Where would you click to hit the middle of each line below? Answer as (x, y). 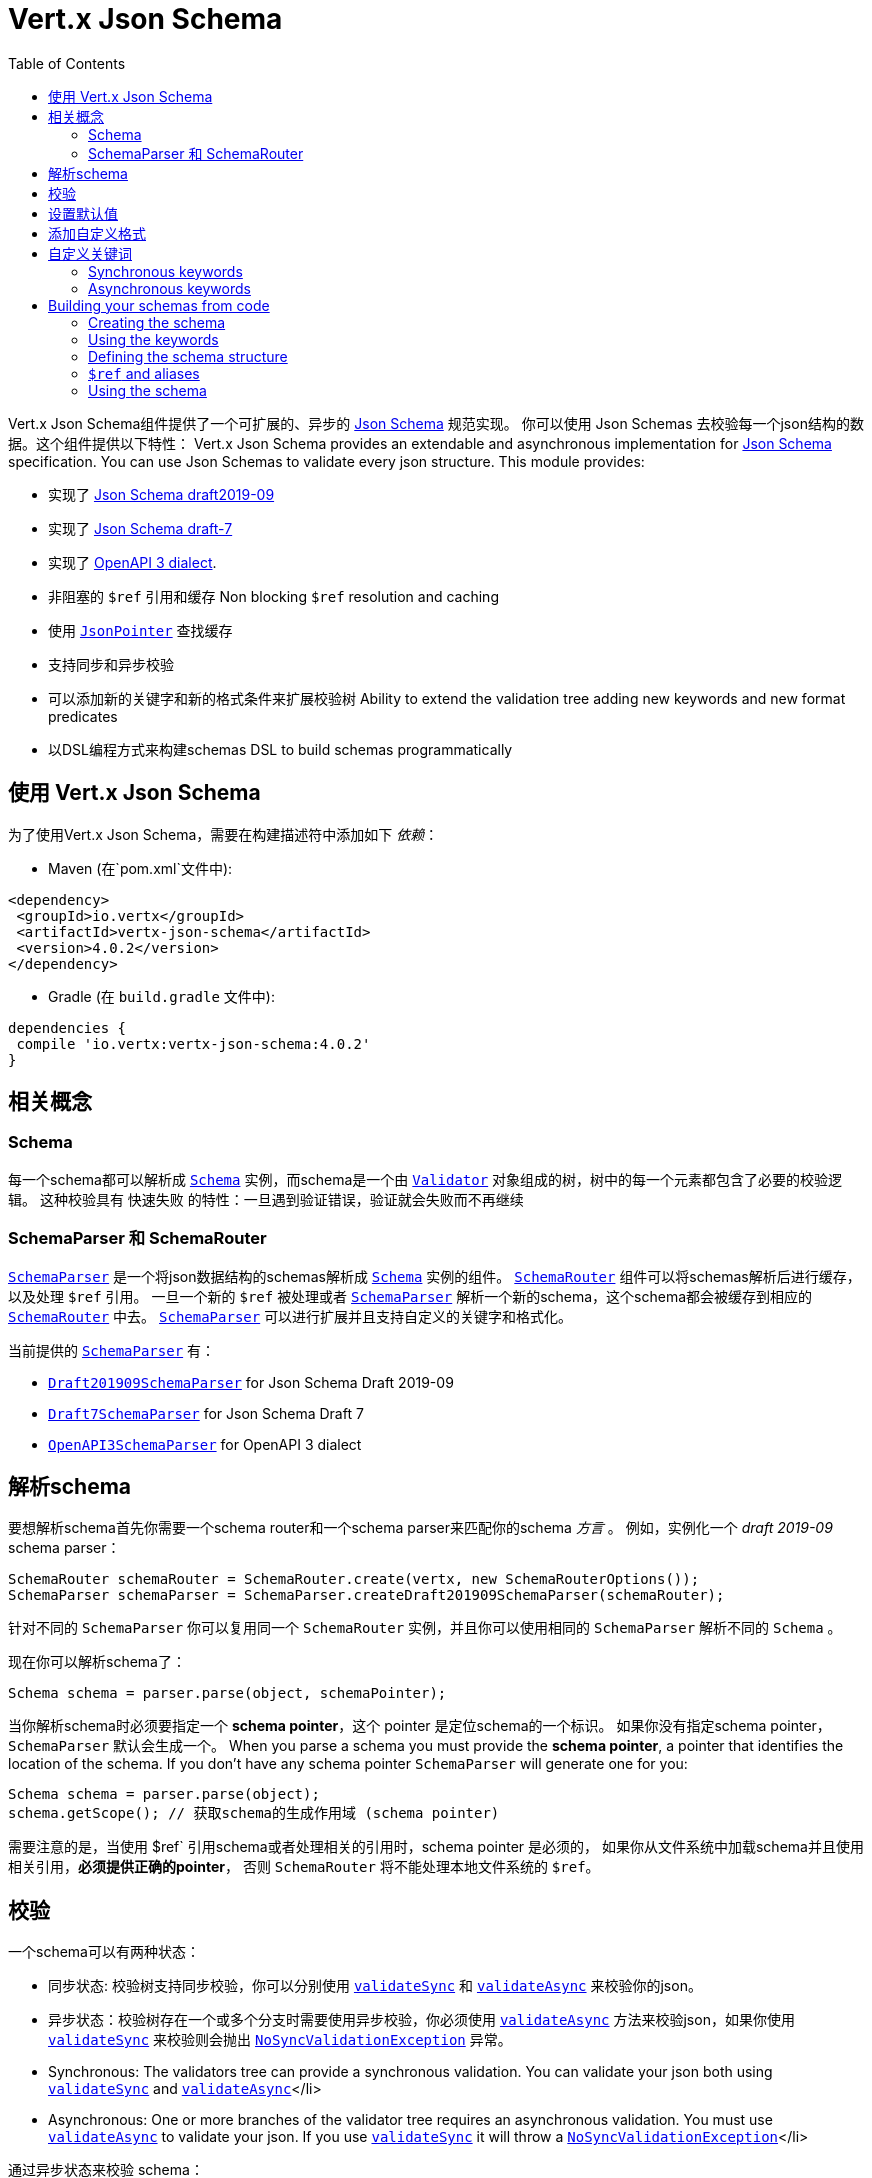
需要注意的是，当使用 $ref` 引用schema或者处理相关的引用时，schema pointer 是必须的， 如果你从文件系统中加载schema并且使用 (436, 1847)
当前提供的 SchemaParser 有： (112, 1350)
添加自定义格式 (97, 233)
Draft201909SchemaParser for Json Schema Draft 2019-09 (251, 1382)
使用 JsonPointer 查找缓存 (140, 630)
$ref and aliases (144, 373)
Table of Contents (67, 63)
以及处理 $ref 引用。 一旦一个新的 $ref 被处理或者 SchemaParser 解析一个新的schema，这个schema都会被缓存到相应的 (410, 1296)
